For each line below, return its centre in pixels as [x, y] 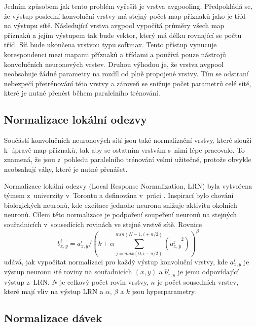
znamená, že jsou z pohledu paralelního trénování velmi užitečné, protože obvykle [128, 159]
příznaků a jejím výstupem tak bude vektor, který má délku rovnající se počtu [123, 35]
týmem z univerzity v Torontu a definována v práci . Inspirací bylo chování [119, 195]
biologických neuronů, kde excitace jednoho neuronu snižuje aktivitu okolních [121, 205]
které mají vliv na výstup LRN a [54, 291]
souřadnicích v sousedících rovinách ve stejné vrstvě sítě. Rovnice [103, 224]
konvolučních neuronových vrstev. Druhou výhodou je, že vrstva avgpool [114, 64]
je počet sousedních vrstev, [198, 281]
